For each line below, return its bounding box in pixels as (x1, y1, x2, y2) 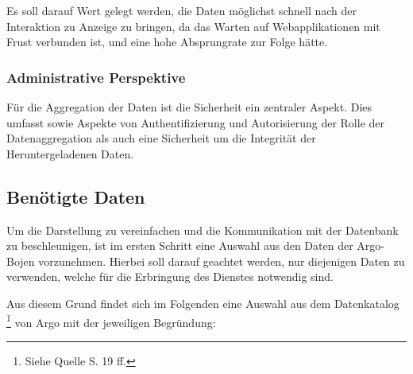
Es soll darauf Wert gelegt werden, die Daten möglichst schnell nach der (6, 2, 357, 18)
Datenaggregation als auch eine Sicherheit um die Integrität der (6, 130, 316, 146)
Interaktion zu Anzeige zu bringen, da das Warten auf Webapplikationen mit (6, 18, 380, 34)
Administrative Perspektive (6, 67, 186, 87)
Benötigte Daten (6, 184, 145, 208)
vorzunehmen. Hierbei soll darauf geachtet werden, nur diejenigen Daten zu (38, 252, 405, 269)
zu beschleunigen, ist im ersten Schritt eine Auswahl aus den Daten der (6, 237, 353, 254)
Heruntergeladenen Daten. (6, 145, 134, 162)
